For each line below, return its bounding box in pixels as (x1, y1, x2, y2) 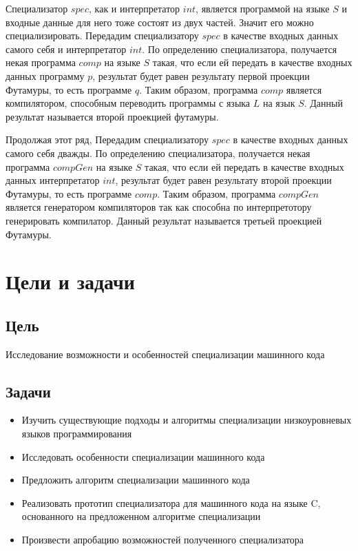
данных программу (6, 68, 85, 83)
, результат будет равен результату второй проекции (115, 173, 332, 187)
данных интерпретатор (6, 173, 100, 187)
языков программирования (21, 426, 132, 441)
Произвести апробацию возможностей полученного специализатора (21, 532, 304, 547)
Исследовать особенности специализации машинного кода (21, 449, 265, 464)
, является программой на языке (196, 1, 330, 15)
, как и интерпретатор (89, 1, 180, 15)
